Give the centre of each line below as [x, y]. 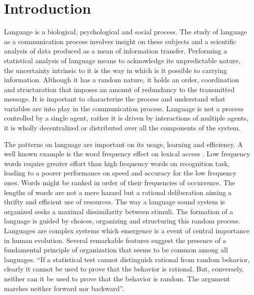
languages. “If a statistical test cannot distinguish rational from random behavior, [127, 259]
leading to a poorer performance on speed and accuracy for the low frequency [120, 173]
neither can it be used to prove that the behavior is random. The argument [117, 278]
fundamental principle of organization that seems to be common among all [116, 250]
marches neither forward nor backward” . [64, 288]
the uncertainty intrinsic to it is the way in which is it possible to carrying [115, 70]
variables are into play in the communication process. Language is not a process [124, 108]
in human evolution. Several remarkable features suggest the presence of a [115, 240]
